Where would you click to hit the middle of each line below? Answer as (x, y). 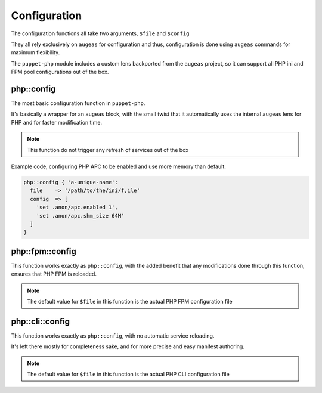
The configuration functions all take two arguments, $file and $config (100, 33)
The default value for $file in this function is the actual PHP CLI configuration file (128, 374)
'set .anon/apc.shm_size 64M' (80, 216)
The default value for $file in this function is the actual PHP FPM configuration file (130, 301)
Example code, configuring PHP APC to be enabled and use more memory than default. (118, 166)
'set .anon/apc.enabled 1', (77, 208)
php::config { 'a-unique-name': (71, 182)
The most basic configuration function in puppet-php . (78, 103)
